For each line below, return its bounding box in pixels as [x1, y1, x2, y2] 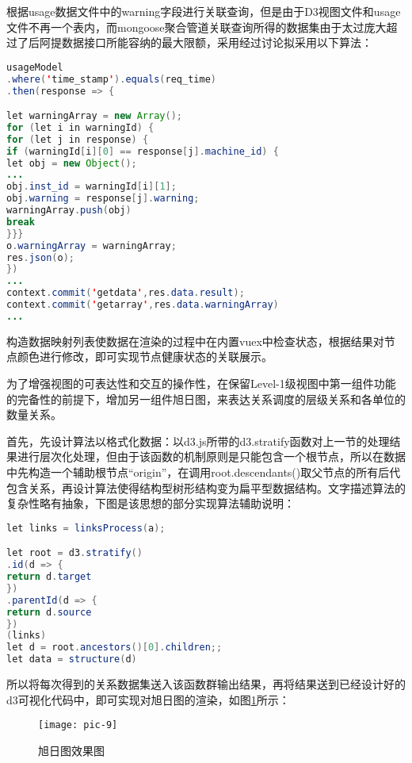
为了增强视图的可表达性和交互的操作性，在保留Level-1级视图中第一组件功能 [6, 375, 396, 391]
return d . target [6, 571, 92, 583]
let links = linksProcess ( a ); [6, 522, 166, 534]
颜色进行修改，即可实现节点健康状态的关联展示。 [17, 348, 273, 365]
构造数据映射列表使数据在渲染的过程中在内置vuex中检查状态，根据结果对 [6, 332, 384, 349]
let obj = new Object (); [6, 157, 137, 169]
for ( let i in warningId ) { [6, 121, 154, 133]
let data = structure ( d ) [6, 654, 137, 665]
